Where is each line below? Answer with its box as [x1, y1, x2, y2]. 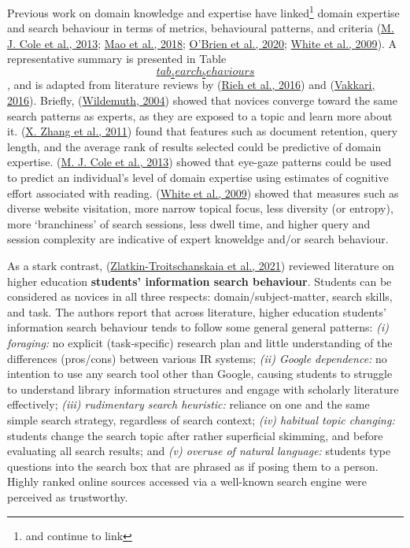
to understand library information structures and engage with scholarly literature [7, 380, 399, 397]
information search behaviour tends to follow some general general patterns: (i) [7, 319, 389, 335]
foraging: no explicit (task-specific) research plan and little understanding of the [7, 334, 393, 350]
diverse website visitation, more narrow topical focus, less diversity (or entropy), [7, 200, 393, 217]
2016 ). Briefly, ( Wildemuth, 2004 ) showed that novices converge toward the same [7, 92, 397, 109]
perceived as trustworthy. [7, 488, 128, 505]
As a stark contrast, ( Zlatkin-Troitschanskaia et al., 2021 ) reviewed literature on [7, 257, 394, 274]
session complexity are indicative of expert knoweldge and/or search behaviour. [7, 231, 389, 247]
